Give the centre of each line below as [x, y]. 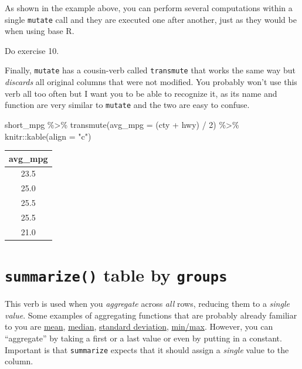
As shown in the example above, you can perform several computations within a [149, 8]
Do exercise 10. [32, 50]
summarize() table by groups [116, 275]
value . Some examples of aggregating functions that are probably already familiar [151, 315]
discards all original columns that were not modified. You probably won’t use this [151, 82]
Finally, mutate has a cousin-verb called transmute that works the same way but [150, 70]
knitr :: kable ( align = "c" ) [48, 136]
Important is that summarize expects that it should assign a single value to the [147, 349]
